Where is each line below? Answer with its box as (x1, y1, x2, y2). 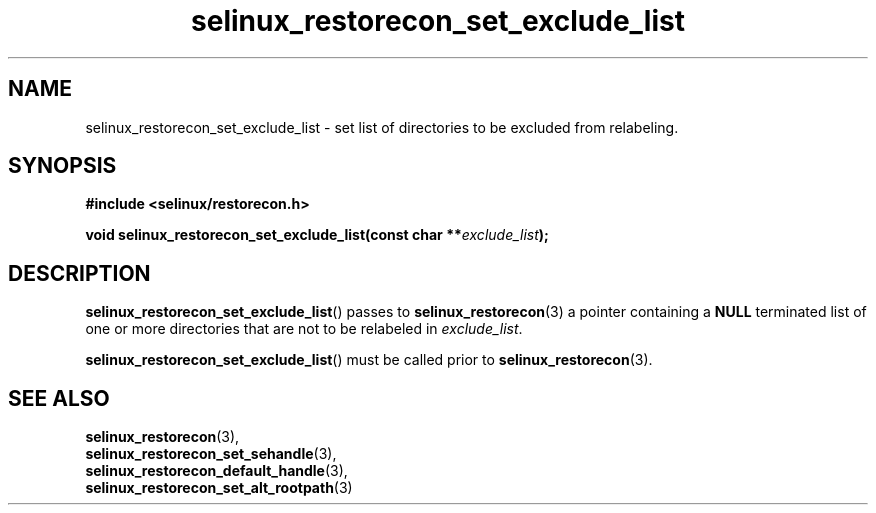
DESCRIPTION (8, 260, 151, 286)
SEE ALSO (8, 385, 110, 411)
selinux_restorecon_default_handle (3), (85, 462, 348, 480)
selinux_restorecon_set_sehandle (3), (85, 445, 337, 463)
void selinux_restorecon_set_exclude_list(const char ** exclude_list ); (85, 226, 549, 244)
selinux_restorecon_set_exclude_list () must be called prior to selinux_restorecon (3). (85, 351, 653, 369)
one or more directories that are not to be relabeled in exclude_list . (85, 320, 523, 338)
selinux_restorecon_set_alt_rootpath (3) (85, 479, 353, 497)
